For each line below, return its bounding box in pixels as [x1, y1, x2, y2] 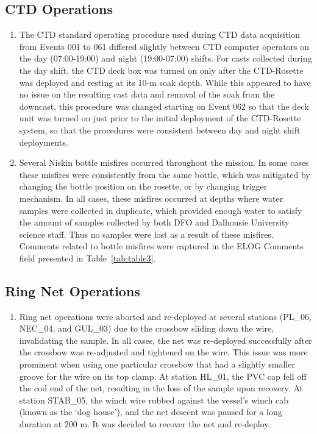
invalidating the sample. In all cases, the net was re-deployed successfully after [19, 333, 312, 346]
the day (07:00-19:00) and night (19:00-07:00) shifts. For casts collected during [19, 52, 312, 65]
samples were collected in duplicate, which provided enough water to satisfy [19, 204, 302, 216]
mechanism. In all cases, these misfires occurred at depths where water [19, 191, 283, 204]
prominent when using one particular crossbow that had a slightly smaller [19, 358, 295, 371]
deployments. [19, 135, 68, 148]
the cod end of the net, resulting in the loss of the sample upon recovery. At [19, 382, 303, 394]
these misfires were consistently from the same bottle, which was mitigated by [19, 168, 310, 180]
